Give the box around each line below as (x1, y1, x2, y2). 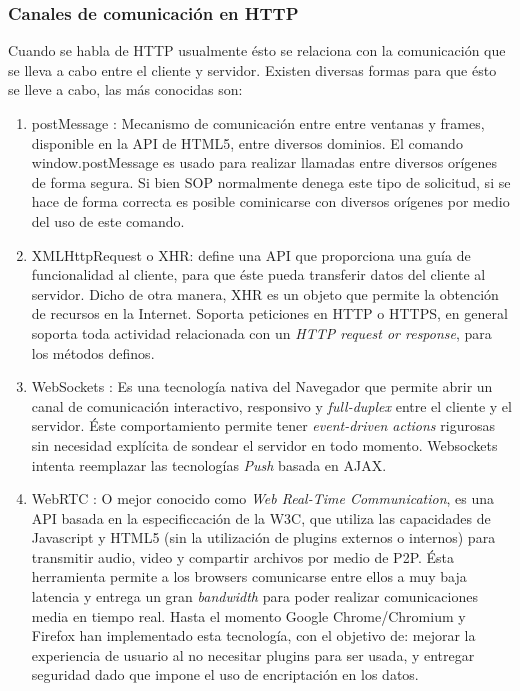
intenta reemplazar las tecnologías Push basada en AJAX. (31, 454, 387, 475)
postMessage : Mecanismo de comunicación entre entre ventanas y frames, (31, 113, 485, 133)
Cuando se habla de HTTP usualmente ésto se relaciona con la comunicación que (8, 40, 506, 61)
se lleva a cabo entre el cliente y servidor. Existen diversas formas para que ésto (8, 59, 497, 80)
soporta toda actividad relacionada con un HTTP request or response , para (31, 322, 492, 343)
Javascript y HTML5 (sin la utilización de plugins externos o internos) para (31, 527, 496, 548)
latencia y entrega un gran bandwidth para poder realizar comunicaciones (31, 586, 478, 607)
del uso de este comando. (31, 210, 185, 231)
